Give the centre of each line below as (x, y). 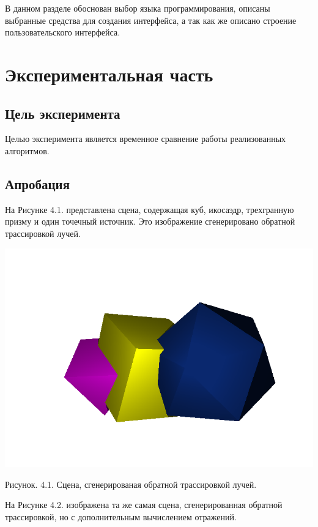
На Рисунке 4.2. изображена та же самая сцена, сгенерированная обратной (144, 505)
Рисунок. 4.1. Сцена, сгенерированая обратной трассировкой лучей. (131, 484)
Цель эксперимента (63, 113)
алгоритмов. (27, 150)
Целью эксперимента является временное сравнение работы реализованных (146, 139)
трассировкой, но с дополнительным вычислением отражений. (121, 516)
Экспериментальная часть (109, 74)
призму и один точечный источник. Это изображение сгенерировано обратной (150, 221)
